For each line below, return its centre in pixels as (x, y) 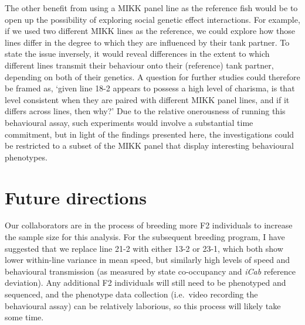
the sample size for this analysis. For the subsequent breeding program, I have (145, 237)
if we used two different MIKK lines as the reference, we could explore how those (150, 31)
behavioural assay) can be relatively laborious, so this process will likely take (143, 305)
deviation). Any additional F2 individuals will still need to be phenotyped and (145, 283)
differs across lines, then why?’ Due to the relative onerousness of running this (145, 111)
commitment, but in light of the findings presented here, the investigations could (150, 134)
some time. (24, 317)
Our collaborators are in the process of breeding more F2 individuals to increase (149, 225)
